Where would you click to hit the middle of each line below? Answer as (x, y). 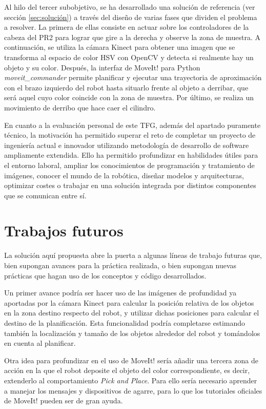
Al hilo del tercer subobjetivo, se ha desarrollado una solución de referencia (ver (130, 7)
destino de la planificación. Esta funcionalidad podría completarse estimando (125, 322)
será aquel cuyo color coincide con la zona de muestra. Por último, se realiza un (129, 97)
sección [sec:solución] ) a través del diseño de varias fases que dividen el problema (131, 17)
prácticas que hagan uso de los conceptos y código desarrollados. (105, 275)
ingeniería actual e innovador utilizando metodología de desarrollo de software (127, 145)
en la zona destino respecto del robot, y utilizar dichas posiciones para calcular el (132, 313)
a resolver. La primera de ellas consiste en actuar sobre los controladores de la (127, 27)
